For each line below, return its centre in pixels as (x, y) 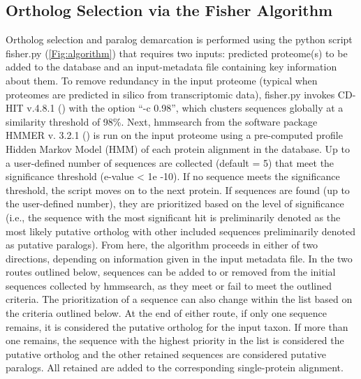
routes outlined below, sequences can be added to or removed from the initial (171, 272)
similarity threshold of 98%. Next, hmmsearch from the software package (162, 121)
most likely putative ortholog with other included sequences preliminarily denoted (180, 231)
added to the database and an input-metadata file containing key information (171, 67)
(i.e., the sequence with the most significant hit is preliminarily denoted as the (173, 217)
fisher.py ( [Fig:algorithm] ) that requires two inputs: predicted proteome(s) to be (177, 53)
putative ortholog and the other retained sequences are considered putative (166, 354)
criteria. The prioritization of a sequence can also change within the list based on (179, 299)
